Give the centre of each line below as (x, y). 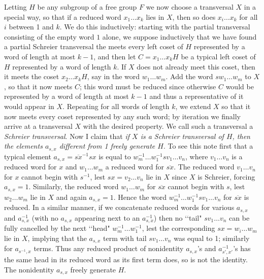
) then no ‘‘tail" (178, 217)
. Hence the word (140, 197)
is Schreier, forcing (226, 176)
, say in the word (113, 76)
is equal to (115, 156)
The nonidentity (29, 270)
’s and (207, 248)
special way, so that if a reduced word (63, 16)
